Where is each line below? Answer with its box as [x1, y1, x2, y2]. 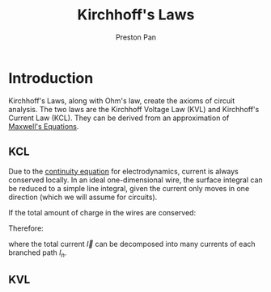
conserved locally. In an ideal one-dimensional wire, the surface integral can [8, 175, 263, 185]
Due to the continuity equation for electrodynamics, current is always [8, 166, 239, 176]
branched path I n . [8, 248, 67, 259]
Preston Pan [116, 32, 156, 42]
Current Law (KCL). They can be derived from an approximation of [8, 113, 230, 123]
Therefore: [8, 223, 44, 233]
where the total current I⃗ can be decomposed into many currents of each [8, 239, 256, 248]
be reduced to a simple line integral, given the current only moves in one [8, 183, 250, 193]
